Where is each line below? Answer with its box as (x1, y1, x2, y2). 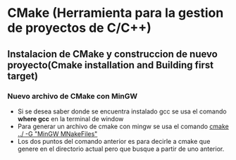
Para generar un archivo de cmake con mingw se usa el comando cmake (17, 122, 229, 130)
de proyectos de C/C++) (7, 20, 151, 36)
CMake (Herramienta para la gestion (7, 5, 224, 21)
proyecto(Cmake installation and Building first (7, 59, 213, 71)
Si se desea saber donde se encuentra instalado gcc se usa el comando (17, 107, 227, 116)
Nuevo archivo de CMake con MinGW (7, 91, 138, 101)
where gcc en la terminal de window (17, 114, 124, 123)
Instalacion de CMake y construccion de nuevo (7, 48, 218, 60)
